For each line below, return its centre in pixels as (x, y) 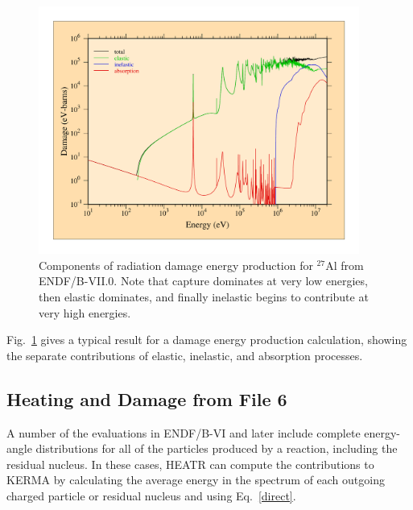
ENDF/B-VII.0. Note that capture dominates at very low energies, (203, 281)
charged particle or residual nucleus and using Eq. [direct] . (151, 495)
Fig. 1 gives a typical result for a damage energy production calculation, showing (207, 340)
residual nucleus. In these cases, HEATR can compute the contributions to (190, 464)
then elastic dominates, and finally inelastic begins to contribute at (204, 296)
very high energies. (85, 312)
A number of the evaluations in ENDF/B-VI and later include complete (184, 432)
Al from (345, 265)
